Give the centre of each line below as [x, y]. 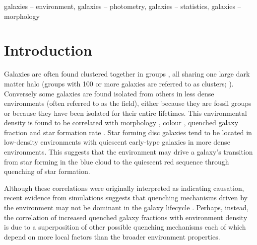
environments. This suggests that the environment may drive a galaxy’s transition [128, 152]
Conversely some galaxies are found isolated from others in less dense [109, 93]
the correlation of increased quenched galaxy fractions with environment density [126, 217]
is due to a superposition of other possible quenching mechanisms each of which [125, 227]
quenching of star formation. [47, 171]
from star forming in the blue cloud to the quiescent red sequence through [117, 161]
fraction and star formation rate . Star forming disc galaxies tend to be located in [128, 132]
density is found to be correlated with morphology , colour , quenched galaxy [121, 122]
